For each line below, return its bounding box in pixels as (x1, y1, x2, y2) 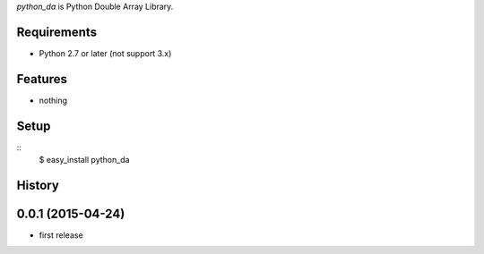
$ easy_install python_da (39, 155, 130, 165)
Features (16, 72, 67, 87)
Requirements (16, 24, 98, 39)
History (16, 177, 60, 192)
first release (39, 230, 84, 241)
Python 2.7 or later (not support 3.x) (39, 47, 172, 58)
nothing (39, 95, 67, 106)
